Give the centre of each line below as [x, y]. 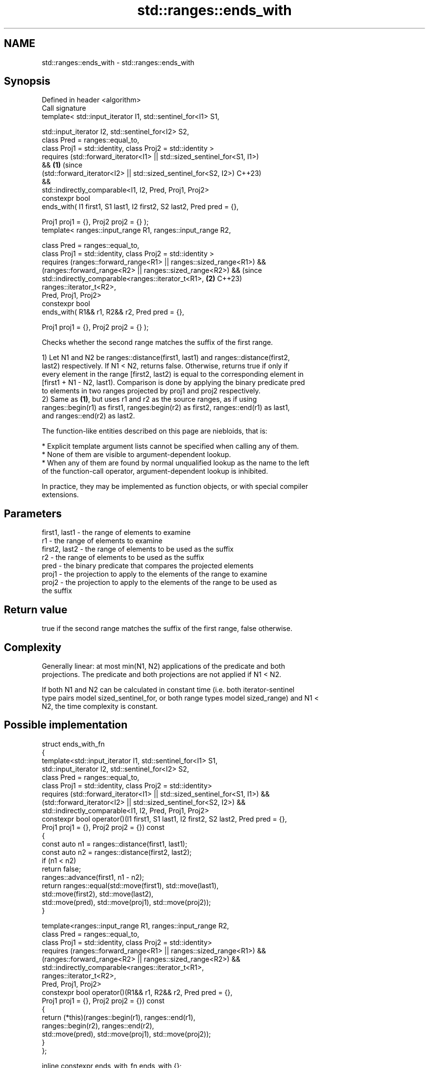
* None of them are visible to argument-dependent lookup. [136, 455]
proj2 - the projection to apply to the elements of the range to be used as [159, 583]
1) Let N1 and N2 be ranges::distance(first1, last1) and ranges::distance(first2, [166, 358]
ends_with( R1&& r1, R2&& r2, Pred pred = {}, [113, 312]
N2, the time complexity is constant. [100, 706]
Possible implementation [66, 725]
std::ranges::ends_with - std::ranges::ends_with [118, 62]
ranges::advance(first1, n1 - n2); [93, 877]
